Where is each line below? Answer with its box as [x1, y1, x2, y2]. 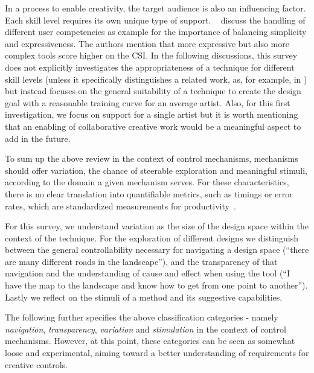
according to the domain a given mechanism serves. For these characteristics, [5, 176, 289, 188]
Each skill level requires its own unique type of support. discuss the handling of [5, 13, 306, 26]
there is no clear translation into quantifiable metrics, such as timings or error [5, 187, 293, 200]
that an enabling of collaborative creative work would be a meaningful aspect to [5, 120, 301, 132]
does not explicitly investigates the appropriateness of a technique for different [5, 60, 295, 73]
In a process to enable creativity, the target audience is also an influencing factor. [5, 2, 306, 14]
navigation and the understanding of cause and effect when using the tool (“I [5, 267, 290, 279]
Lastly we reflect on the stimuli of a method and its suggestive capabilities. [5, 290, 283, 303]
